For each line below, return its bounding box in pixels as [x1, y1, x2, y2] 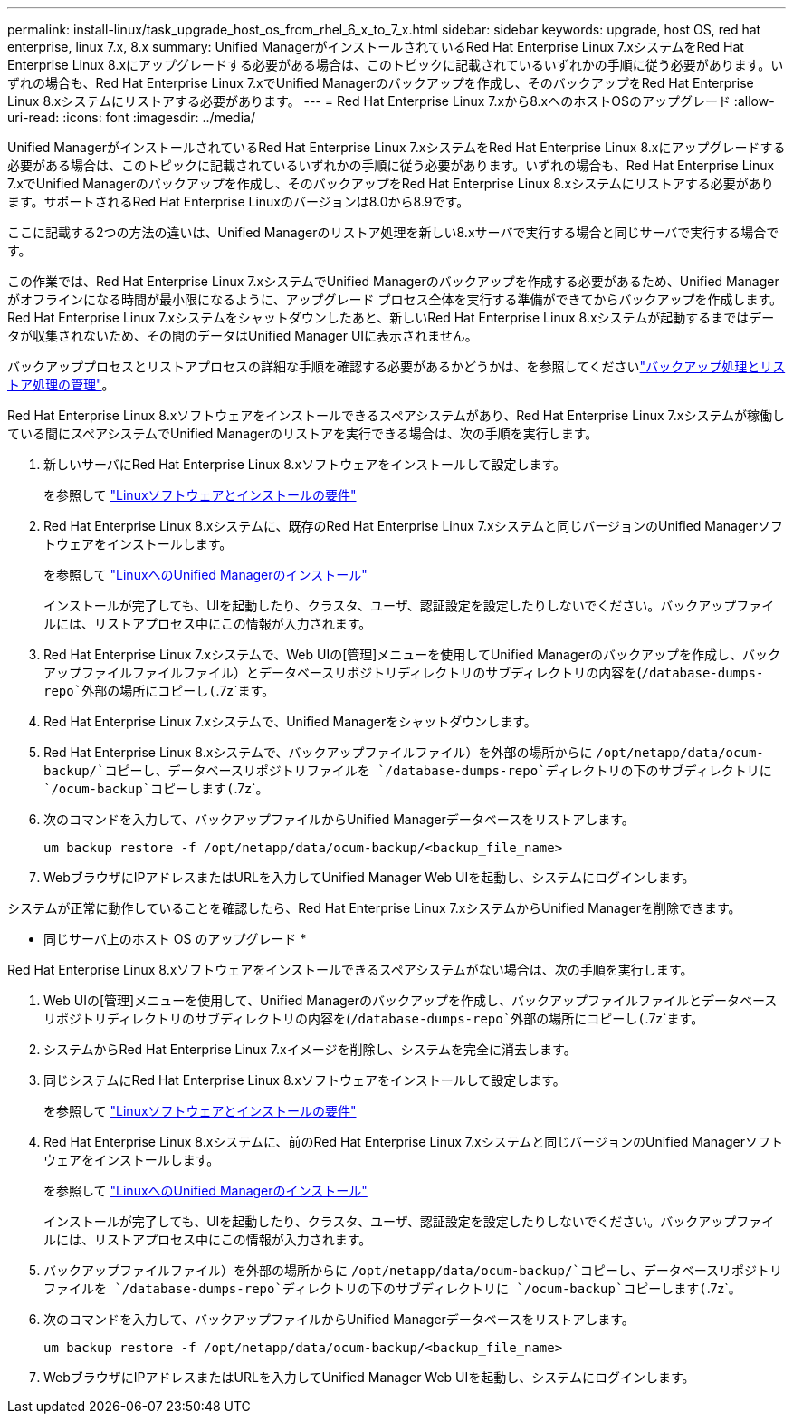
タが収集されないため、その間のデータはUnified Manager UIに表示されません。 [7, 328, 478, 343]
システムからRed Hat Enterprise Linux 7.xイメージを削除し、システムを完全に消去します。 [43, 1042, 577, 1057]
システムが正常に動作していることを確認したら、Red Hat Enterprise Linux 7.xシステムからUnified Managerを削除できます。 [7, 900, 741, 916]
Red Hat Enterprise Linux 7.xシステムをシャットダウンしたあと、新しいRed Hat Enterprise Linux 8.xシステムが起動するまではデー [7, 310, 775, 325]
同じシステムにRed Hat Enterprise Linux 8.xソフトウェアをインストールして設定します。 [43, 1072, 566, 1088]
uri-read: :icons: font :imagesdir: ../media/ [7, 110, 255, 125]
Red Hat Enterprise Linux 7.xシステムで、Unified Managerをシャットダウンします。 [43, 714, 537, 729]
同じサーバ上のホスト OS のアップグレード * [43, 931, 307, 946]
